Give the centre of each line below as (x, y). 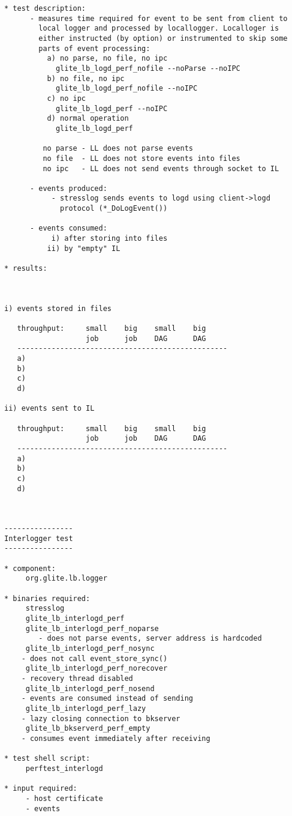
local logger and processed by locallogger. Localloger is (159, 29)
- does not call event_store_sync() (94, 658)
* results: (26, 269)
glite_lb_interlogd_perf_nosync (90, 648)
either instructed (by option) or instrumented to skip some (163, 38)
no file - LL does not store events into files (142, 158)
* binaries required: (47, 598)
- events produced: (68, 188)
